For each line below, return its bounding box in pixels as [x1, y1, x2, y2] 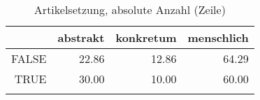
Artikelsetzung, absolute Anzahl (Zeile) [34, 1, 226, 17]
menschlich [187, 29, 249, 45]
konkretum [115, 29, 177, 45]
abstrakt [57, 29, 105, 45]
